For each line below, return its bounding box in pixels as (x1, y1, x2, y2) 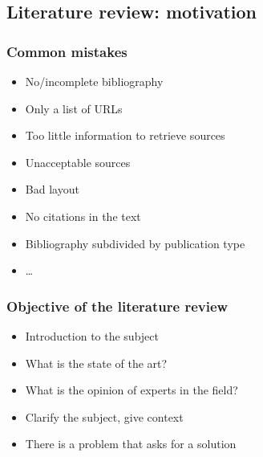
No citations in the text (25, 207, 141, 224)
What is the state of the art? (25, 354, 168, 371)
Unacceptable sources (25, 153, 131, 170)
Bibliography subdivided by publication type (25, 235, 245, 251)
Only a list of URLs (25, 100, 123, 116)
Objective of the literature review (6, 296, 229, 316)
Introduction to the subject (25, 327, 159, 344)
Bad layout (25, 181, 79, 198)
